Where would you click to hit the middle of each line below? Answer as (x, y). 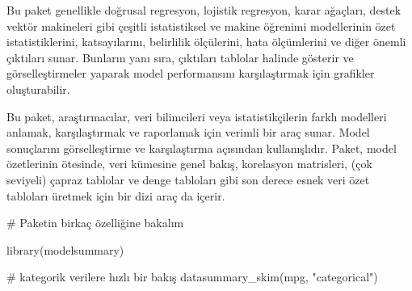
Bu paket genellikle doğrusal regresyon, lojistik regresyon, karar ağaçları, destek (204, 10)
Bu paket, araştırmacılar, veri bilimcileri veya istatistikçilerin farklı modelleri (197, 116)
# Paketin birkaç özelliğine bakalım (95, 223)
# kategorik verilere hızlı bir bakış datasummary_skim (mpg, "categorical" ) (192, 277)
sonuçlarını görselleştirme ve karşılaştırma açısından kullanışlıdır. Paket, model (202, 148)
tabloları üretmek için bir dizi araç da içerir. (116, 195)
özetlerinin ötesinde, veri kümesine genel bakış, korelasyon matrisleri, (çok (189, 164)
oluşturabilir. (38, 89)
